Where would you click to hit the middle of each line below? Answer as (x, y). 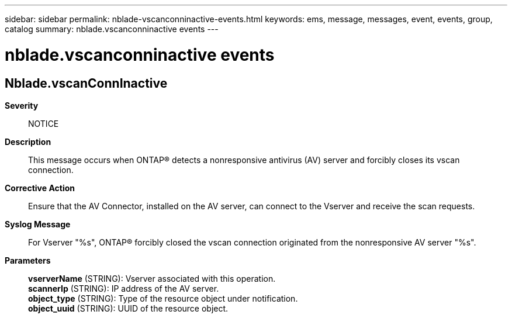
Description (28, 141)
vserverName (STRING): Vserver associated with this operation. (152, 278)
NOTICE (44, 123)
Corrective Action (40, 188)
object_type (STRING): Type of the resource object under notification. (163, 298)
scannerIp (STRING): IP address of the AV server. (124, 288)
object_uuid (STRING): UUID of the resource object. (128, 308)
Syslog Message (38, 224)
